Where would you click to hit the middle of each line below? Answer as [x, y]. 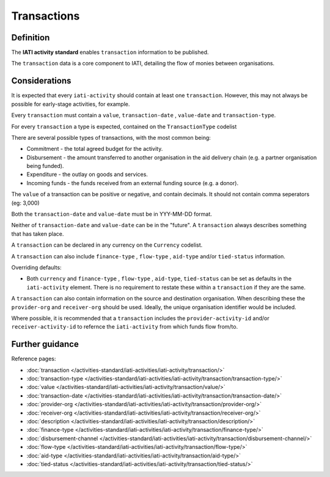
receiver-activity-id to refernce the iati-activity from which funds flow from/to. [125, 327]
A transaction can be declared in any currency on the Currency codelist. [107, 245]
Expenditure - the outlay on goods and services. [87, 175]
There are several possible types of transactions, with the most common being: [111, 137]
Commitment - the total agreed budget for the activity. [95, 149]
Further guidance [45, 344]
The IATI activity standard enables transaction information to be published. [110, 53]
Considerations [41, 81]
